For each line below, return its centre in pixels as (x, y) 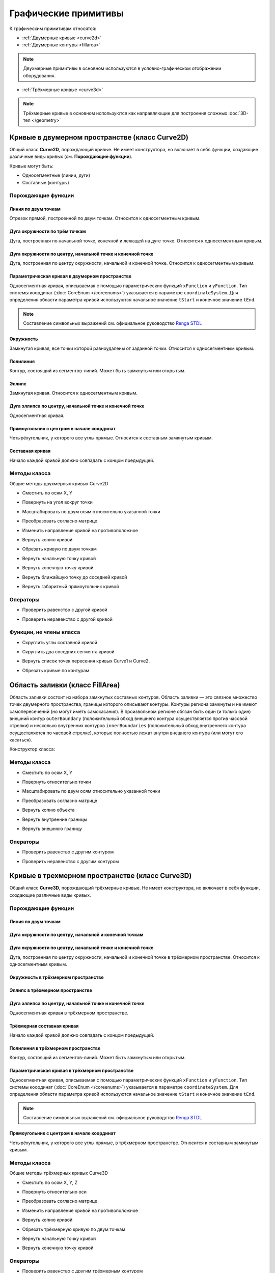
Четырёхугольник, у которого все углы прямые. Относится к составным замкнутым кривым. (111, 438)
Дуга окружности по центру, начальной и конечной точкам (76, 935)
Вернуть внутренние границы (54, 819)
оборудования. (39, 75)
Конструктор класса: (32, 749)
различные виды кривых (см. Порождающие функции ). (71, 157)
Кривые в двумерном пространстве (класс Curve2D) (99, 137)
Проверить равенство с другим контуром (68, 852)
